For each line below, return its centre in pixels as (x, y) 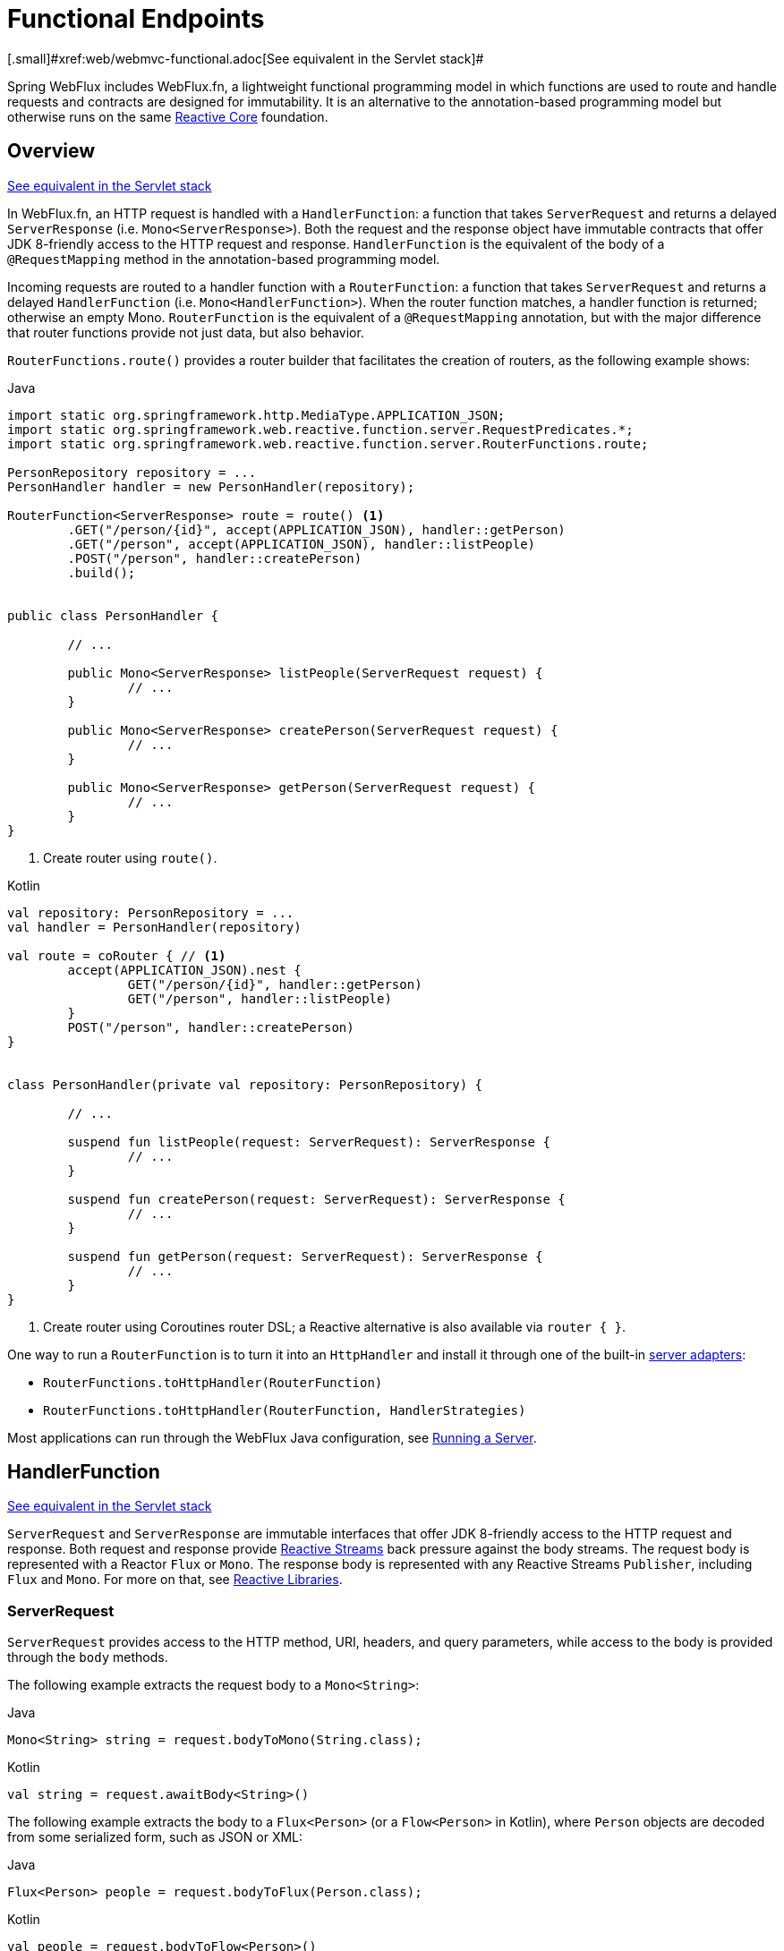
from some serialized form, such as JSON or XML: (155, 1837)
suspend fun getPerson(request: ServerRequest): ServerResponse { (305, 1256)
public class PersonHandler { (113, 615)
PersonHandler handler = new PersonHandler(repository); (211, 486)
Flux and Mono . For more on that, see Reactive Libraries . (175, 1580)
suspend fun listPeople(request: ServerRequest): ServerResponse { (309, 1142)
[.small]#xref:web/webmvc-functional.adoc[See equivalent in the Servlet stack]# (246, 58)
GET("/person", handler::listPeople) (260, 998)
